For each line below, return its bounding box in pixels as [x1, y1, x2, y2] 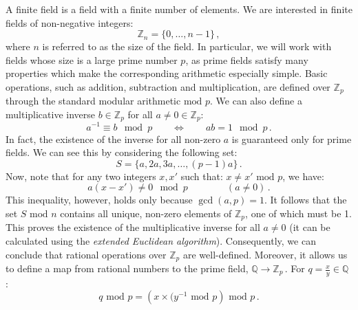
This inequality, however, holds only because [6, 192, 193, 207]
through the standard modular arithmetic [6, 93, 181, 108]
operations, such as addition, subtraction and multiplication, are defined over [6, 79, 330, 93]
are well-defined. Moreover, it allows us [182, 247, 348, 261]
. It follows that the [264, 192, 347, 207]
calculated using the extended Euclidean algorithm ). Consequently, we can [6, 233, 316, 247]
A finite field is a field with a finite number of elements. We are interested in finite [6, 2, 352, 16]
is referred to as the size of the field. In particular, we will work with [42, 39, 332, 54]
